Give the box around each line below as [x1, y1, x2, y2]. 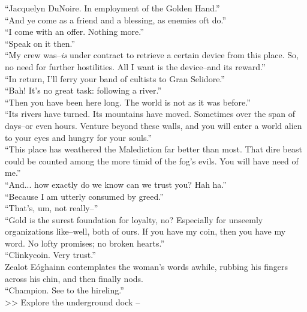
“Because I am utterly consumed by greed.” [5, 190, 164, 202]
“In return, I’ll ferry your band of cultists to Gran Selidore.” [5, 72, 225, 85]
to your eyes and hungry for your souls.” [5, 131, 152, 143]
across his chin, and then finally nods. [5, 272, 143, 284]
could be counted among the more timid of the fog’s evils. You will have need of [5, 154, 299, 167]
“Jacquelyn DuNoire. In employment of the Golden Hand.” [5, 2, 220, 14]
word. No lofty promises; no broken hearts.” [5, 236, 164, 249]
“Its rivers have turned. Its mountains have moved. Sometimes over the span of [5, 107, 295, 120]
